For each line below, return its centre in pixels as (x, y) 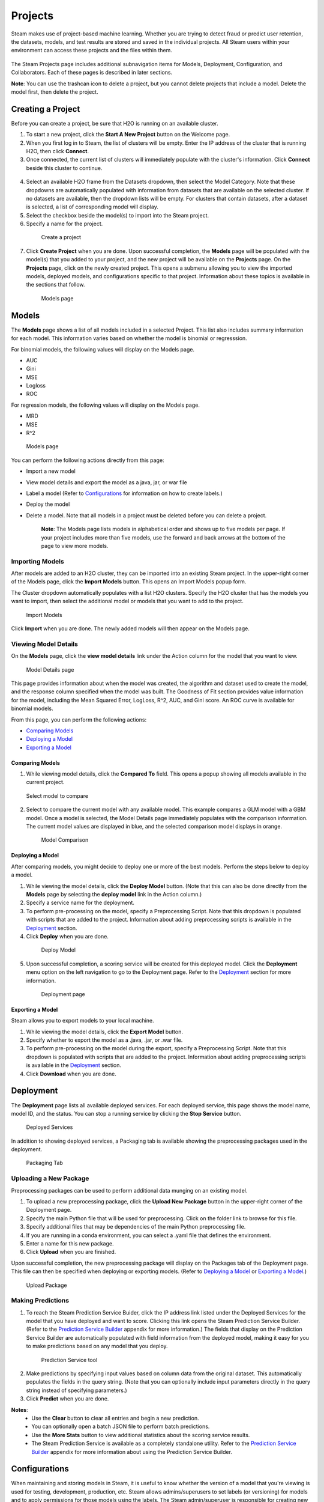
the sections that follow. (55, 285)
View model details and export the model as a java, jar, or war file (106, 482)
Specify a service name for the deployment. (80, 903)
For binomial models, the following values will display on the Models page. (103, 349)
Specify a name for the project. (64, 224)
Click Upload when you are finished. (71, 1252)
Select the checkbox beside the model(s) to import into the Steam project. (118, 215)
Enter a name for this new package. (70, 1243)
